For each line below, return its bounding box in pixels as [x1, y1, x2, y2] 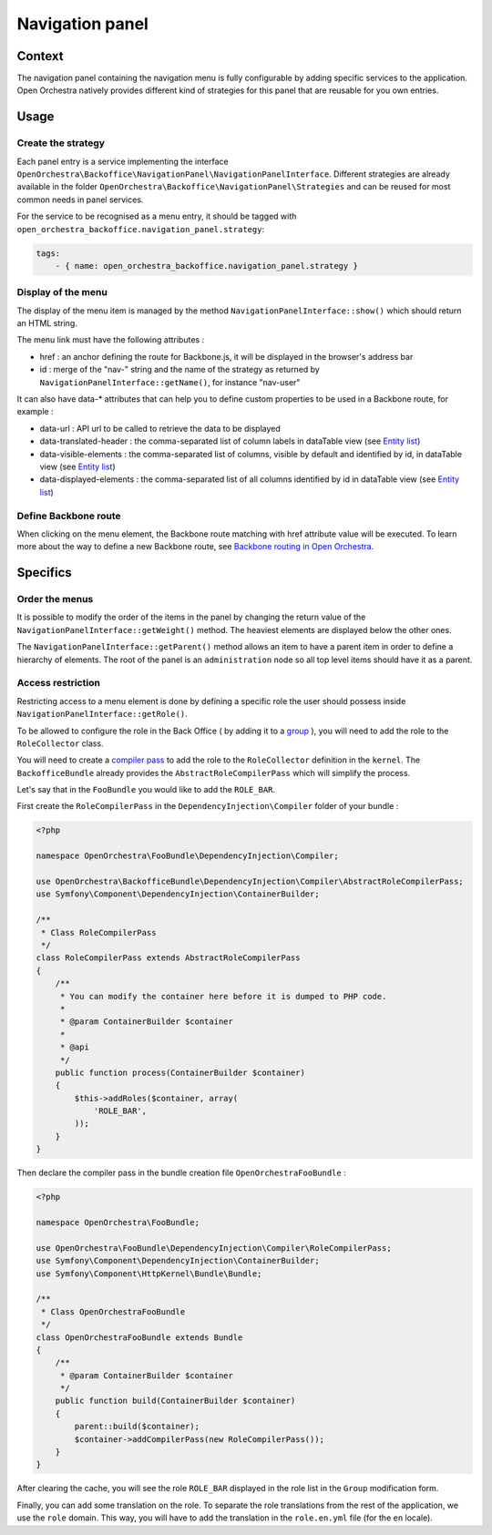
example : [16, 406, 54, 417]
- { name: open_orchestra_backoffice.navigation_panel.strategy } [55, 261, 359, 271]
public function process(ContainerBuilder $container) [55, 1067, 305, 1078]
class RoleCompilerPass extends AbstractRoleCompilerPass [36, 953, 301, 963]
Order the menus [16, 593, 94, 606]
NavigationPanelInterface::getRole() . [16, 709, 189, 720]
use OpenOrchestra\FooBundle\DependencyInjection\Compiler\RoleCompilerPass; [36, 1243, 392, 1253]
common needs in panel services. [16, 194, 144, 205]
